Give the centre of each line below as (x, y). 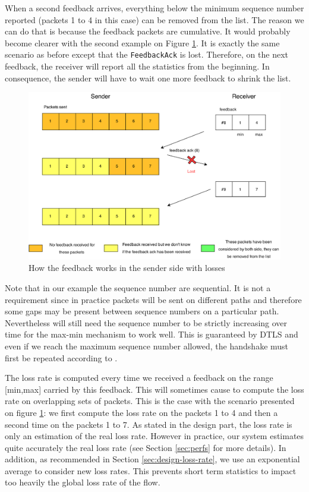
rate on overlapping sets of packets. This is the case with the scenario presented (150, 401)
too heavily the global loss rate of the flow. (83, 482)
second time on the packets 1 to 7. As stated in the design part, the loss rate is (149, 424)
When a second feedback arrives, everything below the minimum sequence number (154, 8)
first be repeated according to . (61, 357)
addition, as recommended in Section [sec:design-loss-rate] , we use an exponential (152, 459)
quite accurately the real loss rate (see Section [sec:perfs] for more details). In (146, 447)
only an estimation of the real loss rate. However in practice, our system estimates (154, 436)
